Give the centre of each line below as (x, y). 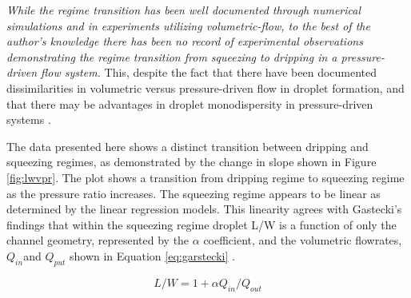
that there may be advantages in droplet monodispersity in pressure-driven (190, 103)
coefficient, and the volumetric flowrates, (303, 240)
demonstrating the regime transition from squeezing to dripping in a (172, 56)
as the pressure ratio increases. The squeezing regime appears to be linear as (194, 193)
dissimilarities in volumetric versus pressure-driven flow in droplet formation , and (205, 87)
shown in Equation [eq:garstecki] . (152, 255)
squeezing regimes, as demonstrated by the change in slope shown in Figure (192, 162)
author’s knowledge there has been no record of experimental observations (185, 41)
